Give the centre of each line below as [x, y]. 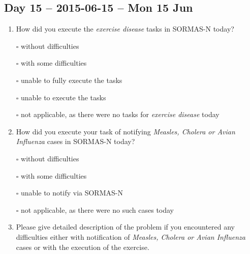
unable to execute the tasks [64, 97]
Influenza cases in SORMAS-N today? [75, 141]
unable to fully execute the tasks [72, 80]
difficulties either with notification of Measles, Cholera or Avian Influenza [131, 236]
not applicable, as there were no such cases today [98, 209]
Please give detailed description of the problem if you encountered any [125, 227]
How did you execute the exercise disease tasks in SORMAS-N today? [125, 29]
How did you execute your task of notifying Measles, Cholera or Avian [126, 131]
